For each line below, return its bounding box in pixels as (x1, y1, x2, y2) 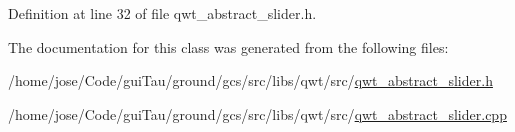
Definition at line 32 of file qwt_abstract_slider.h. (8, 3, 317, 23)
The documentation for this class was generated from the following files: (8, 36, 449, 57)
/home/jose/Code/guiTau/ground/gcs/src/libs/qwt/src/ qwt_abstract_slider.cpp (8, 103, 507, 124)
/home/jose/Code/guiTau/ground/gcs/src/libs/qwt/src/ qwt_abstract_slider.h (8, 70, 493, 91)
